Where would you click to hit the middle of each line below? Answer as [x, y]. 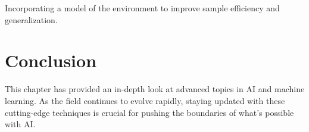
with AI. [20, 124]
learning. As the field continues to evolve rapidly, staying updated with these [145, 100]
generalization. [31, 19]
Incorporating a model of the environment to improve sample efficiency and [142, 8]
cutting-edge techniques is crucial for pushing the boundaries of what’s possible [149, 112]
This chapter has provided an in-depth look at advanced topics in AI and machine [155, 89]
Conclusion [51, 60]
